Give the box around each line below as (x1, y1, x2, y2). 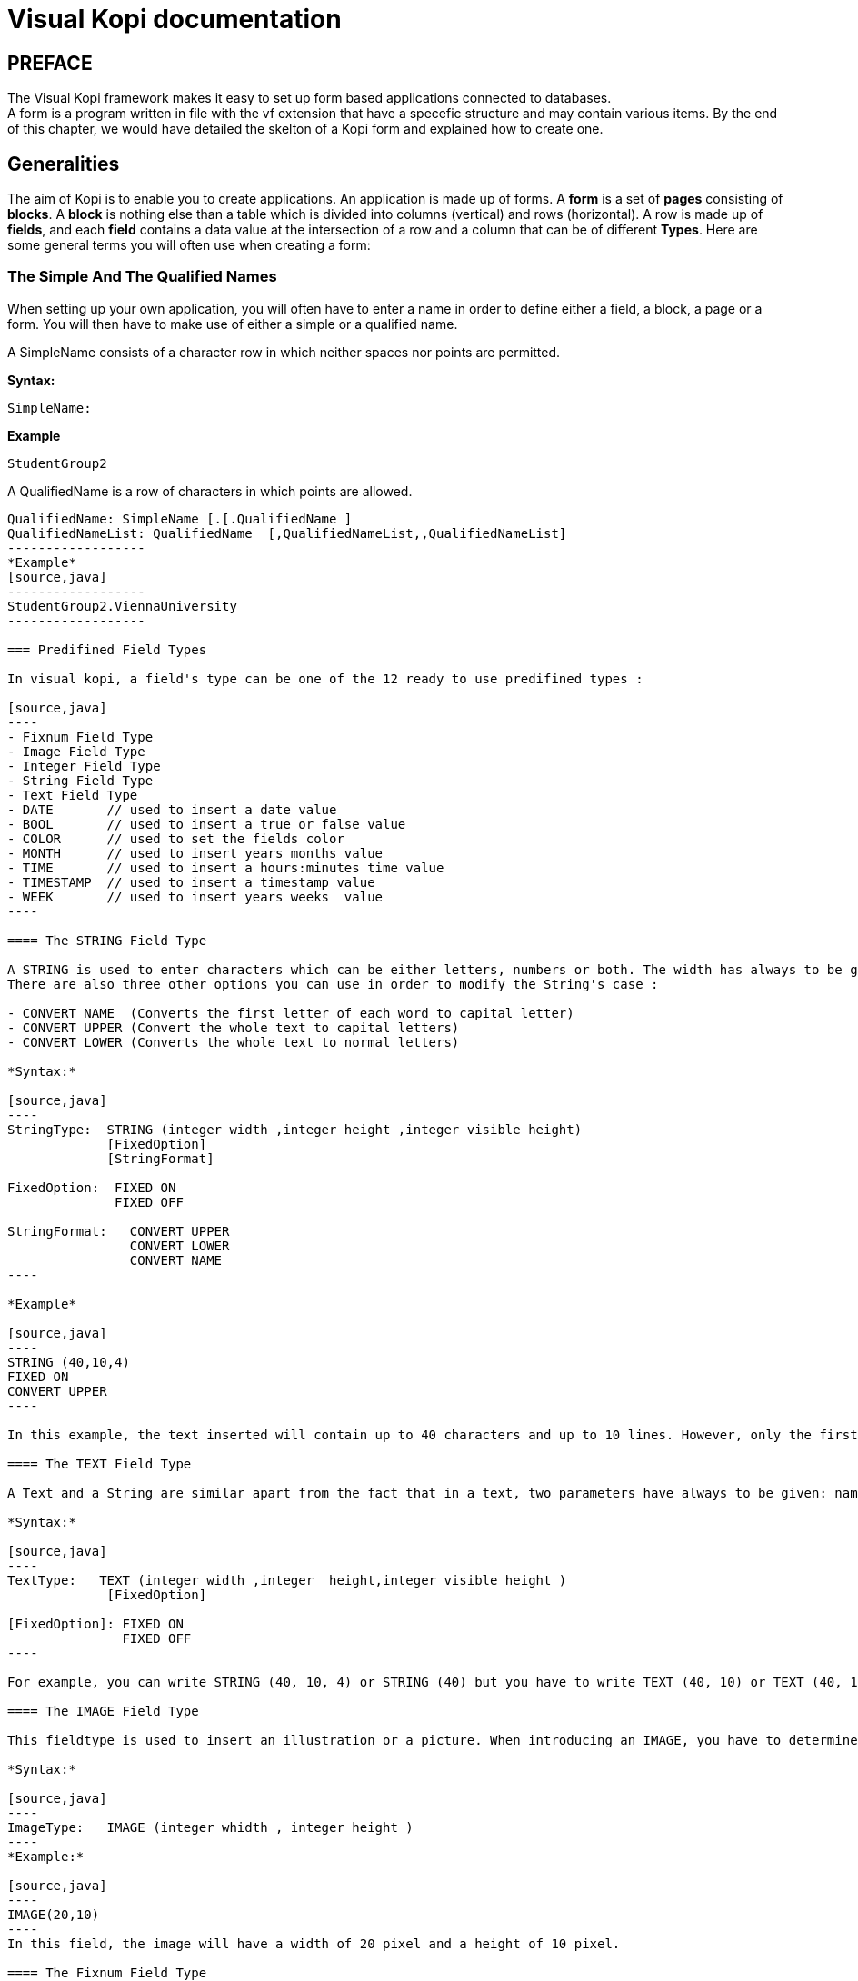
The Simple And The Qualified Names (7, 267, 277, 286)
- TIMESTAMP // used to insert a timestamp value (7, 874, 375, 890)
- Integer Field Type (7, 758, 161, 773)
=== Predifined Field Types (7, 642, 207, 657)
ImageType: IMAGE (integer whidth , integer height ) (7, 1819, 414, 1835)
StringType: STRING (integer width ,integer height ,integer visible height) (7, 1121, 583, 1137)
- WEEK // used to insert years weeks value (7, 889, 384, 904)
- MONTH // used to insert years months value (7, 845, 384, 861)
